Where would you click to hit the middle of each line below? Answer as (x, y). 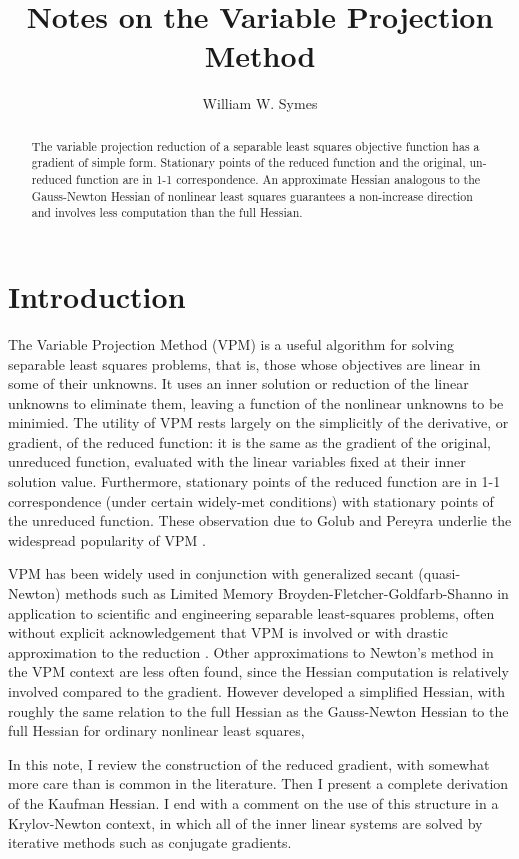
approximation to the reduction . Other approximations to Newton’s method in (251, 651)
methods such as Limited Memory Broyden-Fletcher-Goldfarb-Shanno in (287, 593)
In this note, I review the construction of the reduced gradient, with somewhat (249, 763)
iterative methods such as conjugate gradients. (150, 842)
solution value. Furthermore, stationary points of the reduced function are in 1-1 (254, 481)
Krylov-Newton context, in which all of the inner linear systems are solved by (245, 822)
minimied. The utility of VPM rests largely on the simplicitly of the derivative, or (258, 422)
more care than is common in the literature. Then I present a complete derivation (258, 783)
